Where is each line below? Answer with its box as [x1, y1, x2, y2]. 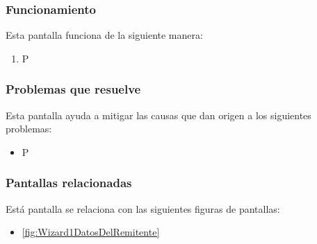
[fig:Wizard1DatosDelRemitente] [22, 225, 160, 239]
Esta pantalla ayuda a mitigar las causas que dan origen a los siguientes [6, 107, 311, 122]
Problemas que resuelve [6, 80, 141, 98]
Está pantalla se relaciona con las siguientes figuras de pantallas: [6, 201, 280, 216]
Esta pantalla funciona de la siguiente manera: [6, 28, 203, 42]
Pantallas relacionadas [6, 174, 132, 191]
